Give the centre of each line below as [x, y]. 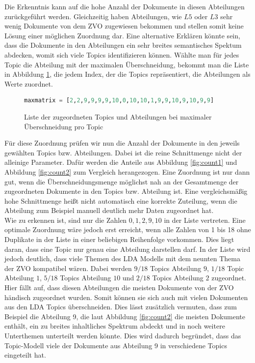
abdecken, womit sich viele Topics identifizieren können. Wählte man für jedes [122, 54]
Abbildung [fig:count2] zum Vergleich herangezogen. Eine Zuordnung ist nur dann [127, 171]
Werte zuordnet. [29, 83]
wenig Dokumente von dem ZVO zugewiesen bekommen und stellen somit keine [124, 26]
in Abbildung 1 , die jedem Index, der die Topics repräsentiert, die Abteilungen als [127, 74]
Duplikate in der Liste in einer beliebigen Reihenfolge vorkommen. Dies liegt [119, 239]
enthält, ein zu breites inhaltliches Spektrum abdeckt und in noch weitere [115, 326]
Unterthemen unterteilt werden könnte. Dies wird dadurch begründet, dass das [123, 335]
